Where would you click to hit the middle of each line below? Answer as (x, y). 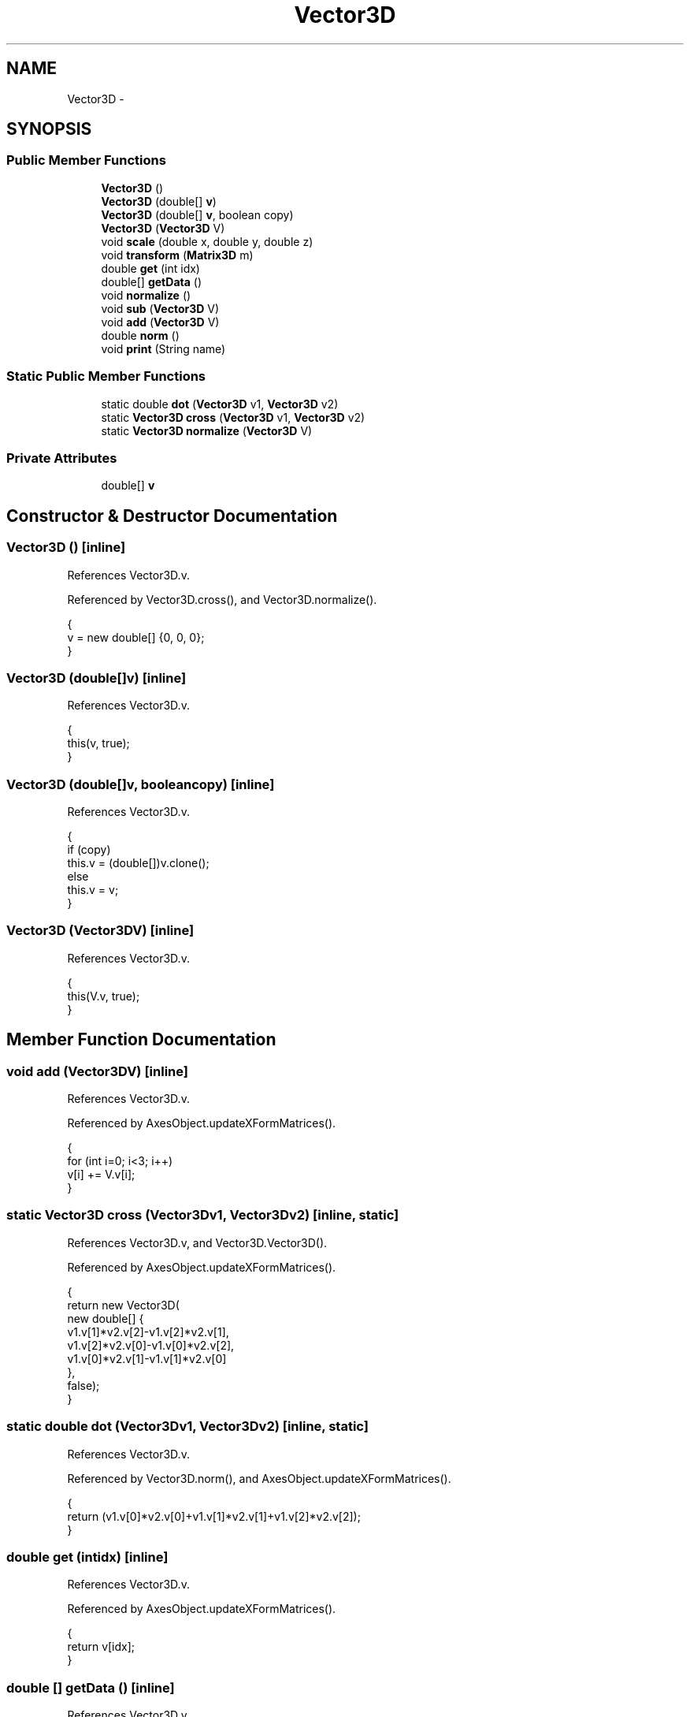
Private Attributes (62, 458)
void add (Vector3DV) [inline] (97, 1071)
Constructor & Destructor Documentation (172, 516)
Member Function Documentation (141, 1040)
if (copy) (89, 850)
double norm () (140, 335)
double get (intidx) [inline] (87, 1557)
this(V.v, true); (104, 996)
